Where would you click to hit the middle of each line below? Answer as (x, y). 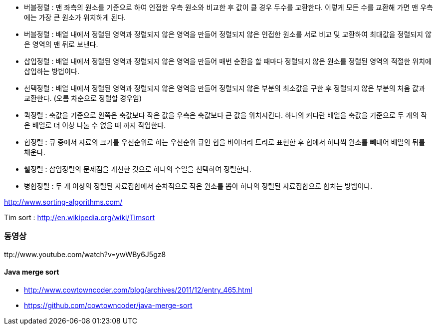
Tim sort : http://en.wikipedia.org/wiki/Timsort (80, 217)
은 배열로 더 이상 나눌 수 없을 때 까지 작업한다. (95, 125)
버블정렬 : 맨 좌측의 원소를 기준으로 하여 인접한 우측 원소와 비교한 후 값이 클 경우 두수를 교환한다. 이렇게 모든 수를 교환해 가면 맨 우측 (228, 7)
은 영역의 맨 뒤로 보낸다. (61, 44)
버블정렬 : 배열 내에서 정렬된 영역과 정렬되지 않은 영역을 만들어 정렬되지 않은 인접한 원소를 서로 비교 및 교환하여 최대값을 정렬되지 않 (228, 34)
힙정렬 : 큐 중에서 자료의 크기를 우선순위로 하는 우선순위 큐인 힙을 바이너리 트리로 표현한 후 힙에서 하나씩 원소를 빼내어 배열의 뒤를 (225, 142)
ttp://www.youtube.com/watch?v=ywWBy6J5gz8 (85, 254)
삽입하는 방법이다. (52, 71)
